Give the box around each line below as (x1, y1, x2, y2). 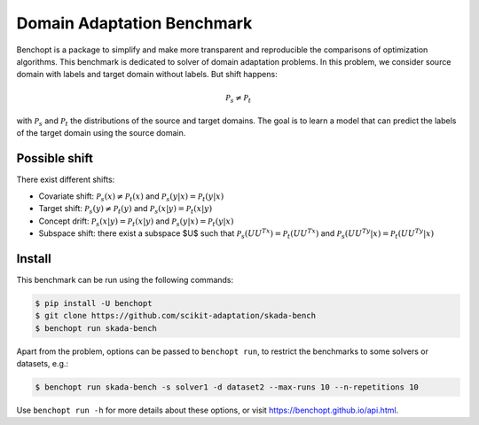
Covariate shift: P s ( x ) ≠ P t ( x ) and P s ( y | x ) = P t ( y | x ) (38, 191, 224, 203)
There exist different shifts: (16, 174, 115, 185)
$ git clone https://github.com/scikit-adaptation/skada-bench (35, 311, 317, 321)
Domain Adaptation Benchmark (16, 13, 253, 33)
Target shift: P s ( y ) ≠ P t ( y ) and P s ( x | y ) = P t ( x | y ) (38, 203, 213, 216)
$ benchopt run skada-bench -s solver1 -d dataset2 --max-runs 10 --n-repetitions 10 (35, 382, 419, 392)
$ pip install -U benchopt (35, 298, 153, 308)
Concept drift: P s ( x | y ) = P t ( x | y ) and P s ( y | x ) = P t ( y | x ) (38, 216, 234, 228)
